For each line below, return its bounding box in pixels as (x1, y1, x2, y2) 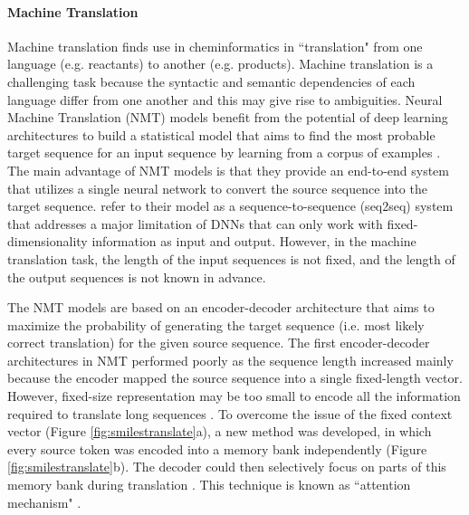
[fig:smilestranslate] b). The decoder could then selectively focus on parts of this (7, 457, 446, 476)
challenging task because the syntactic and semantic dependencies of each (7, 72, 416, 91)
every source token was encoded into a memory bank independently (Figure (7, 439, 427, 458)
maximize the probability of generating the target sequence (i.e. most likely (7, 315, 425, 334)
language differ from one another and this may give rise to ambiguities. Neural (7, 90, 443, 109)
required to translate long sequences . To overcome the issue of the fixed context (7, 404, 453, 423)
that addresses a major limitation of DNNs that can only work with (7, 214, 383, 233)
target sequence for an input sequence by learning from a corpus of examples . (7, 143, 441, 162)
